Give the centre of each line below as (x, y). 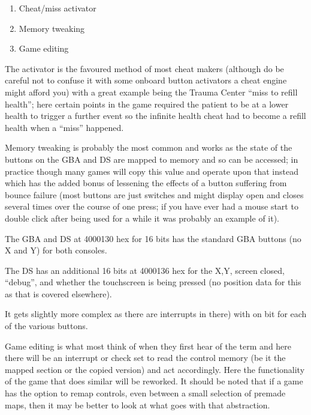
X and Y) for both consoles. (56, 250)
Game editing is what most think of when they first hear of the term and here (148, 346)
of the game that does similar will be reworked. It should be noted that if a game (154, 381)
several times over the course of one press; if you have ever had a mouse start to (152, 206)
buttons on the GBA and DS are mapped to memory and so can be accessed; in (152, 159)
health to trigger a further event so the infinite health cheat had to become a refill (155, 116)
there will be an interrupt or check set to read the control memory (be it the (145, 358)
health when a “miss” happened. (64, 127)
